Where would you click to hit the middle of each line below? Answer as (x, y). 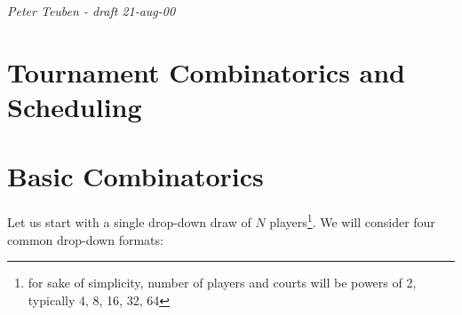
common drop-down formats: (85, 239)
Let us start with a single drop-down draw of (129, 221)
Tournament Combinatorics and (207, 71)
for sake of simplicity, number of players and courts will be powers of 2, (222, 283)
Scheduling (75, 106)
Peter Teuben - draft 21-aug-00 (92, 11)
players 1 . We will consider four (352, 220)
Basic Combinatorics (135, 176)
